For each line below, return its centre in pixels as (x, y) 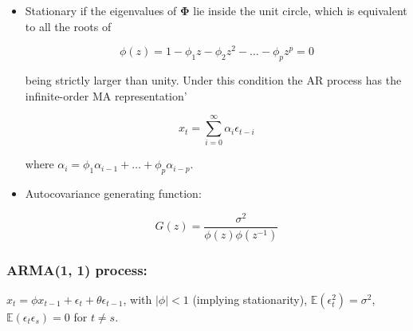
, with (138, 299)
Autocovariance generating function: (113, 193)
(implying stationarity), (250, 299)
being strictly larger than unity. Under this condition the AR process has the (213, 80)
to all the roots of (68, 26)
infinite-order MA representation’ (106, 95)
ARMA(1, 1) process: (77, 269)
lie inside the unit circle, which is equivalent (300, 10)
